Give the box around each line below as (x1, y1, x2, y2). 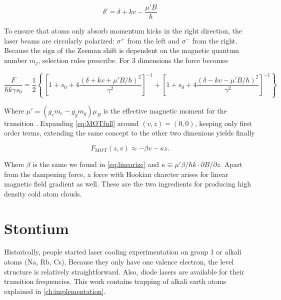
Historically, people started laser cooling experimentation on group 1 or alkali (4, 246, 241, 257)
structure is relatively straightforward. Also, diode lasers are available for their (4, 266, 244, 276)
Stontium (4, 217, 69, 238)
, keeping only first (194, 117, 252, 128)
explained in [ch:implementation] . (4, 285, 106, 296)
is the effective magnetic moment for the (103, 105, 227, 115)
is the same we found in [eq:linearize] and (32, 158, 159, 169)
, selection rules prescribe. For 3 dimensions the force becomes (38, 54, 228, 65)
